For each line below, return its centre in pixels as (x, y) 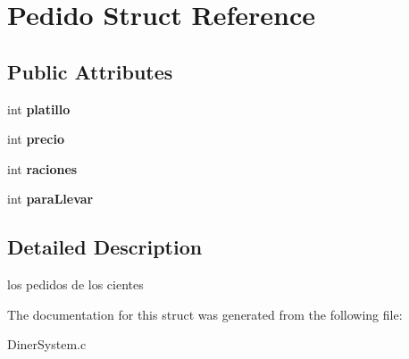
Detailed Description (105, 247)
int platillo (39, 109)
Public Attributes (90, 71)
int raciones (42, 168)
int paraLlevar (50, 199)
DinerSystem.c (47, 344)
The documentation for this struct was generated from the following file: (205, 314)
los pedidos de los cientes (75, 284)
